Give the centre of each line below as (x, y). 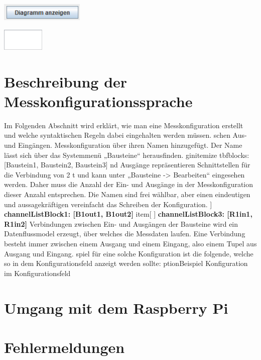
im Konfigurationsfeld (37, 273)
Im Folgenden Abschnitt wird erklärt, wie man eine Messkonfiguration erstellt (124, 125)
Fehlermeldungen (64, 347)
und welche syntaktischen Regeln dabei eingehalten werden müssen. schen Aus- (125, 135)
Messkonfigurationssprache (98, 101)
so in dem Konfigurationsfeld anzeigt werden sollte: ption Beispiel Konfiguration (126, 263)
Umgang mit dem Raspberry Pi (116, 307)
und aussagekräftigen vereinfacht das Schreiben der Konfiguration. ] (108, 204)
